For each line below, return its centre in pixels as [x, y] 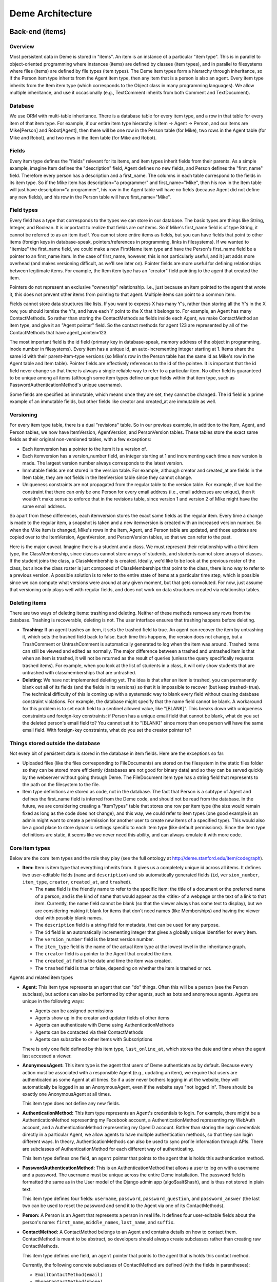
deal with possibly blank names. [69, 918]
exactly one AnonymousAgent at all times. [67, 1094]
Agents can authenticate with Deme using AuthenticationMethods [105, 1025]
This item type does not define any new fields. [71, 1104]
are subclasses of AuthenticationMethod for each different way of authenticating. [108, 1149]
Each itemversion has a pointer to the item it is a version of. [85, 449]
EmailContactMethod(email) [69, 1275]
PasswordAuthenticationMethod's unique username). [66, 385]
